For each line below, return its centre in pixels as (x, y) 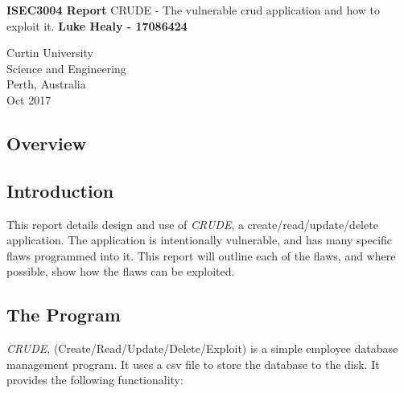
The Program (64, 315)
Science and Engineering (66, 68)
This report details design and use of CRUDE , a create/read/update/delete (192, 224)
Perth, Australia (46, 84)
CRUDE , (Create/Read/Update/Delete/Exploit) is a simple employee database (202, 348)
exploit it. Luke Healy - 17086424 (97, 25)
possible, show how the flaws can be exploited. (121, 271)
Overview (47, 143)
